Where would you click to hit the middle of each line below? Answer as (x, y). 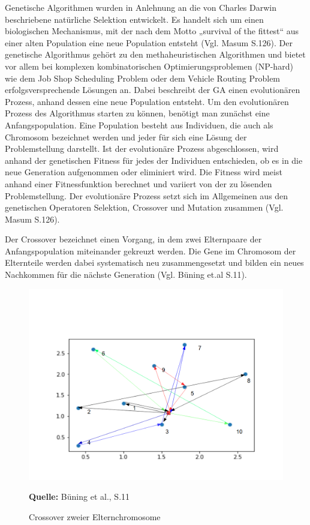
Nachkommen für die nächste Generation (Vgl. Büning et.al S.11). (126, 274)
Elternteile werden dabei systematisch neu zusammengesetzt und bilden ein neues (154, 262)
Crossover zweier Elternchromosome (95, 516)
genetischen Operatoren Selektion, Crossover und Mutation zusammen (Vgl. (144, 207)
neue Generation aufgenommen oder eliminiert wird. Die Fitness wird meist (144, 172)
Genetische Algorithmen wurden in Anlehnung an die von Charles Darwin (141, 7)
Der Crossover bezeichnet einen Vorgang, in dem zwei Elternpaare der (133, 239)
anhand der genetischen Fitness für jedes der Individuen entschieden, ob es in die (154, 160)
